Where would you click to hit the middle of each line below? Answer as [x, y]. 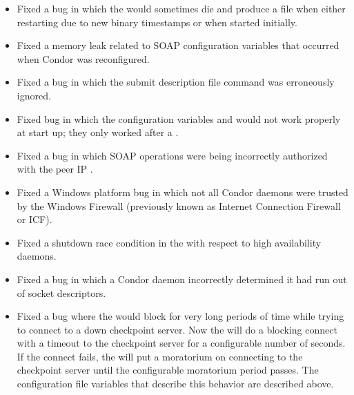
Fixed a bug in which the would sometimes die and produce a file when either [181, 8]
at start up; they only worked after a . [98, 132]
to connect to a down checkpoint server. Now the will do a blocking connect [177, 329]
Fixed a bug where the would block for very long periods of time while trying [180, 316]
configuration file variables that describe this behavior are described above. [175, 384]
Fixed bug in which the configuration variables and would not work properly [179, 118]
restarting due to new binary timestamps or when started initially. [157, 22]
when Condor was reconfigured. [83, 58]
